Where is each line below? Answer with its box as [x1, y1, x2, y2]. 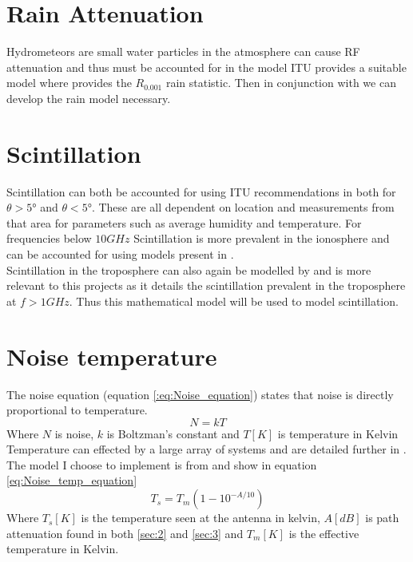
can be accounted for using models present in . [6, 246, 234, 262]
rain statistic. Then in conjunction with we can [165, 74, 396, 91]
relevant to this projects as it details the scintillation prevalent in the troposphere [6, 277, 406, 294]
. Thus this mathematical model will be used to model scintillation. [69, 292, 399, 309]
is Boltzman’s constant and [106, 425, 240, 441]
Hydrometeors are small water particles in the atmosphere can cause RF [6, 43, 360, 60]
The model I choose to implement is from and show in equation [6, 456, 317, 473]
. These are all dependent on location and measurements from [91, 199, 395, 216]
